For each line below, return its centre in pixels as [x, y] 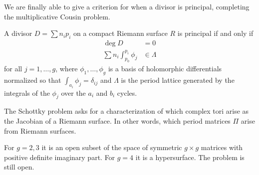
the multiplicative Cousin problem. [57, 16]
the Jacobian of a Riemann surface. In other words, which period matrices [117, 120]
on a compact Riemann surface [120, 33]
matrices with [222, 147]
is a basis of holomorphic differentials [165, 69]
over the [73, 92]
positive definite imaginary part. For [60, 157]
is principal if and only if [215, 33]
